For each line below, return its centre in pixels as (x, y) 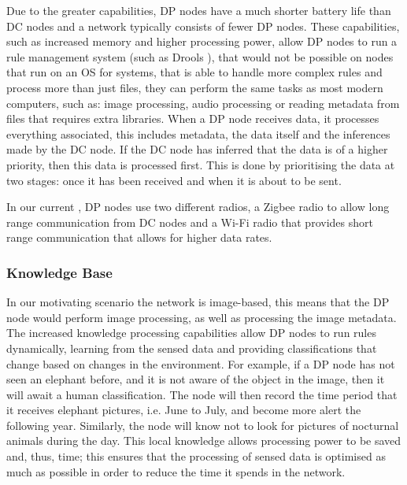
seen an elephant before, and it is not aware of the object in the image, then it (196, 379)
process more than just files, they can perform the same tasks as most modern (195, 87)
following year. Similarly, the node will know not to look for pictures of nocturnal (203, 425)
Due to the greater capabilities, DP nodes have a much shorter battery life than (199, 10)
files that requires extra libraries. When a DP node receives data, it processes (193, 118)
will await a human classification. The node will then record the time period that (202, 394)
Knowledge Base (59, 272)
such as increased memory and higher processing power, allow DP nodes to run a (202, 41)
